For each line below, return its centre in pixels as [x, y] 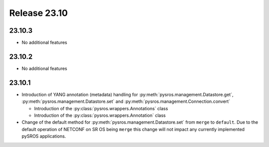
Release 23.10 [39, 13]
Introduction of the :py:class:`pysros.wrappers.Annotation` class [100, 115]
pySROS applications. [44, 136]
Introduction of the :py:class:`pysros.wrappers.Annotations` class [101, 108]
